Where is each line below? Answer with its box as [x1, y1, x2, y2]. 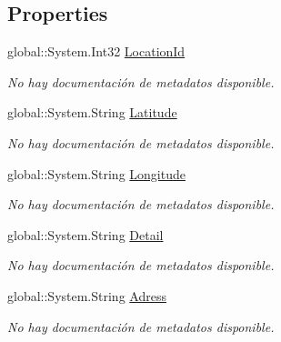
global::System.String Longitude [7, 164, 186, 183]
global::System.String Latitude [7, 103, 177, 122]
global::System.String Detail [7, 225, 164, 244]
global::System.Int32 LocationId [7, 42, 186, 61]
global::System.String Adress [7, 286, 166, 305]
